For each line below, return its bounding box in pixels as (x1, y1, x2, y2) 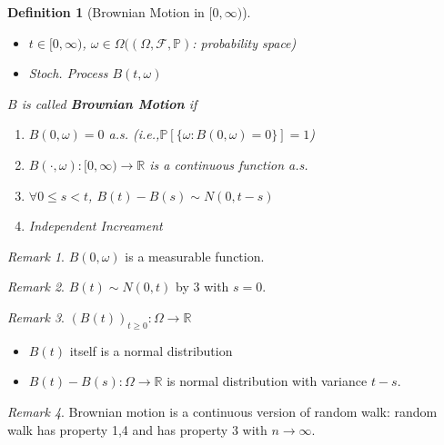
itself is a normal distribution (69, 341, 233, 360)
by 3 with (176, 277, 229, 296)
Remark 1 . (7, 246, 65, 265)
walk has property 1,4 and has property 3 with (7, 420, 267, 439)
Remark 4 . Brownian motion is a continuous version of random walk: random (7, 401, 438, 420)
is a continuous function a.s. (149, 154, 308, 173)
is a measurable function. (125, 246, 265, 265)
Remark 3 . (7, 307, 65, 326)
